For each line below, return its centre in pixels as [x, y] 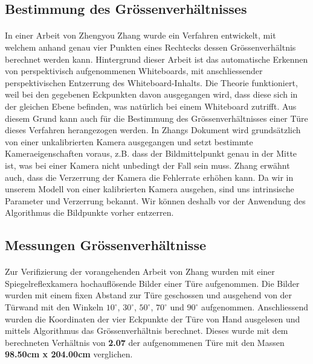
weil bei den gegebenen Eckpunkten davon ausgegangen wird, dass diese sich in [151, 94]
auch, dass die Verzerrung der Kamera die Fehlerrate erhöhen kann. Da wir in [149, 177]
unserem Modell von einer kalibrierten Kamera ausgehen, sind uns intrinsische [150, 189]
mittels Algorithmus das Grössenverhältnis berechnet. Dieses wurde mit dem [147, 331]
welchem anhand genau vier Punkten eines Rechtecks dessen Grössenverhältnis [150, 47]
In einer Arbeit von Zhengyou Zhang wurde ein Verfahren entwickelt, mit [140, 35]
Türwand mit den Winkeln [54, 307]
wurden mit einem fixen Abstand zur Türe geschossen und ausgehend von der [149, 295]
